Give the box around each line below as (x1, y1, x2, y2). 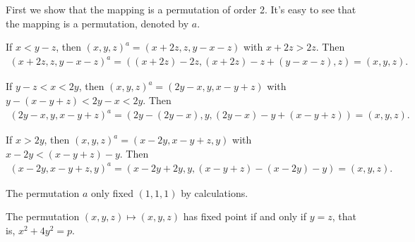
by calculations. (181, 185, 248, 200)
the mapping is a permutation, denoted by (6, 15, 189, 30)
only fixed (91, 185, 133, 200)
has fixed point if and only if (183, 209, 307, 224)
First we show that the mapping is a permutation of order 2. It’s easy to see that (6, 2, 356, 16)
